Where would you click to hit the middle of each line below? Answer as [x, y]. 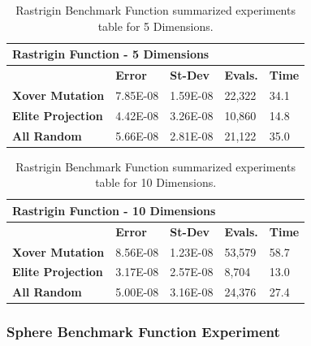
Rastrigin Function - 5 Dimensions [111, 54]
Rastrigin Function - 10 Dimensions [114, 210]
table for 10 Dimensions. [156, 182]
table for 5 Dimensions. [155, 26]
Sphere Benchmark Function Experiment [143, 332]
